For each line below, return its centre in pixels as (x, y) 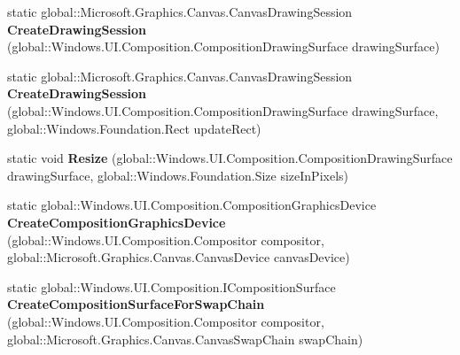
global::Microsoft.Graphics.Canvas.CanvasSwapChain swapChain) (185, 339)
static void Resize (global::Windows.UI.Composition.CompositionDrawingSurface (230, 158)
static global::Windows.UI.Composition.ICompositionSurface (172, 286)
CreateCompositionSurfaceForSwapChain (136, 304)
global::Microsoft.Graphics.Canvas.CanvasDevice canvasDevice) (179, 257)
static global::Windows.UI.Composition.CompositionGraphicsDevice (192, 205)
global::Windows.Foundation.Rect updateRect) (134, 128)
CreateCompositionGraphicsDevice (117, 222)
